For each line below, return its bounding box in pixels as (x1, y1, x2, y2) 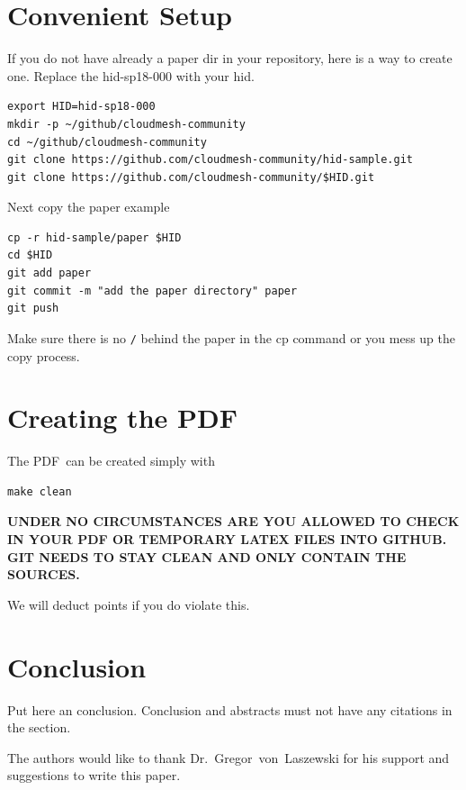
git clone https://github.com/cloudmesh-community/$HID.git (7, 170, 375, 184)
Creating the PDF (7, 399, 237, 436)
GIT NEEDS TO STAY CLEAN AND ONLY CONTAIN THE (7, 547, 407, 566)
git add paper (7, 267, 92, 280)
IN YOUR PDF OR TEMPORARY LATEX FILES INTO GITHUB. (7, 530, 447, 548)
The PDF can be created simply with (7, 451, 215, 470)
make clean (7, 485, 72, 498)
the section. (7, 718, 71, 737)
